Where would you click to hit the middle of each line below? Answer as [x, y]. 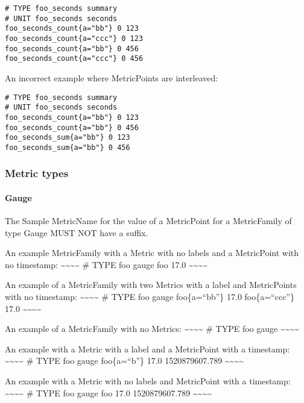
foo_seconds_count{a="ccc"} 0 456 [74, 59]
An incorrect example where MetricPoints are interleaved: [112, 77]
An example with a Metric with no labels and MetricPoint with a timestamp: [148, 381]
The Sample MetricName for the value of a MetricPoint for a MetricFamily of [148, 221]
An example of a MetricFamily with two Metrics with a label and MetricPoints [151, 285]
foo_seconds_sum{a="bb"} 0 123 [68, 138]
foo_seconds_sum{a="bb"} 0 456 [68, 147]
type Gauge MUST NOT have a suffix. [77, 232]
